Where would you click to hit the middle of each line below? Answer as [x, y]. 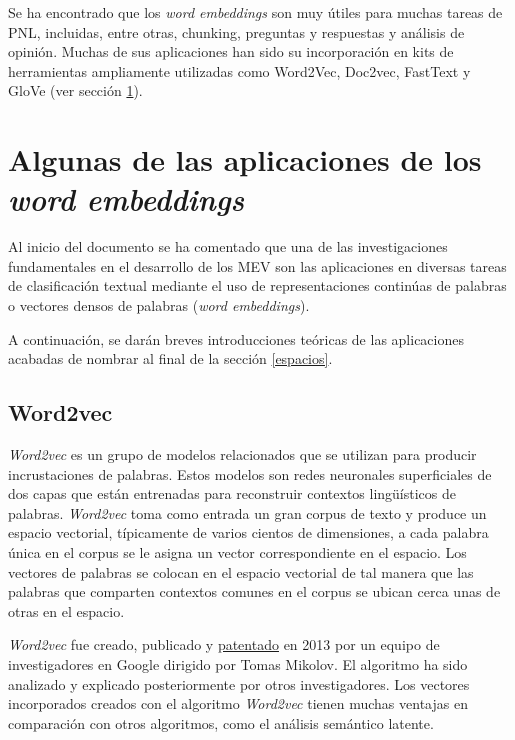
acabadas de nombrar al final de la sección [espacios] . [170, 358]
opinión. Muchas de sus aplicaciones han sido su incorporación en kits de [231, 51]
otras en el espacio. [66, 610]
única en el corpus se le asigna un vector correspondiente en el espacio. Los [237, 552]
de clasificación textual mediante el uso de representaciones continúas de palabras [257, 285]
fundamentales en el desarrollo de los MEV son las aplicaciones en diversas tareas [257, 265]
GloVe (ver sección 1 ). [75, 90]
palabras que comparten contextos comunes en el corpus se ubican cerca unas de [254, 591]
